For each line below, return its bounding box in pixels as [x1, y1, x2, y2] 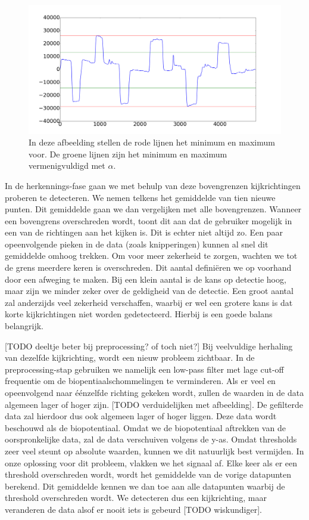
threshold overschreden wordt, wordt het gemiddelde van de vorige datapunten [5, 468, 292, 481]
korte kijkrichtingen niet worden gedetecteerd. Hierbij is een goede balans [5, 308, 273, 320]
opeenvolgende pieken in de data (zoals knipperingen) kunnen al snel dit [5, 237, 269, 250]
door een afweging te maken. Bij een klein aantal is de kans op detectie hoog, [5, 273, 286, 285]
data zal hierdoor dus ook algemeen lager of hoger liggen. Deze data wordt [5, 410, 277, 422]
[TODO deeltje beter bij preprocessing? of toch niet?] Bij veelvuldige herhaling [5, 339, 293, 352]
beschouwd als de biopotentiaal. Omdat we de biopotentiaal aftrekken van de [5, 421, 286, 434]
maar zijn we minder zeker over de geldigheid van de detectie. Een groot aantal [5, 284, 294, 297]
